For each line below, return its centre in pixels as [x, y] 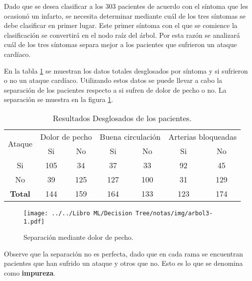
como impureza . [30, 273]
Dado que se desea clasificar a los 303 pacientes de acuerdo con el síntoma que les [126, 6]
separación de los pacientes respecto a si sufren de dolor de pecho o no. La [115, 89]
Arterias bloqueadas [203, 136]
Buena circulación [130, 136]
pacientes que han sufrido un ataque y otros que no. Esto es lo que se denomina [123, 263]
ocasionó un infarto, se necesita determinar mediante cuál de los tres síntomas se [125, 15]
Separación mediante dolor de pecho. [79, 237]
